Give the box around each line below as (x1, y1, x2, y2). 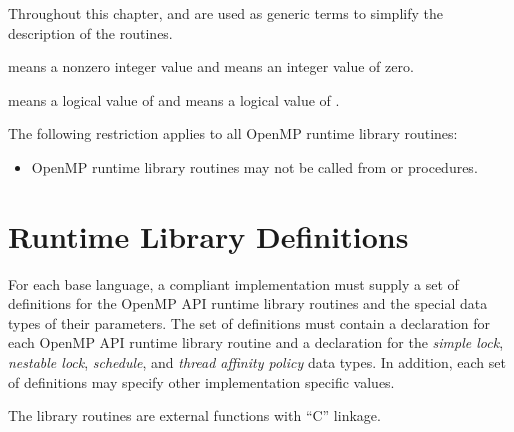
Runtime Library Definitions (8, 215, 409, 256)
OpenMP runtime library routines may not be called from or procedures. (31, 156, 478, 177)
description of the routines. (8, 22, 173, 43)
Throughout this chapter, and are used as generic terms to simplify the (8, 3, 443, 23)
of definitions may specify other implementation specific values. (8, 371, 395, 392)
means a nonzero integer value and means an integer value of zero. (8, 56, 414, 77)
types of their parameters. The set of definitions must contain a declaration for (8, 312, 491, 333)
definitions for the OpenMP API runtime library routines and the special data (8, 293, 488, 314)
